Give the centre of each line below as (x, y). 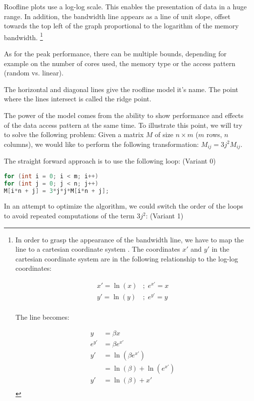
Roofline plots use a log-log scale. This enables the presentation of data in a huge (125, 6)
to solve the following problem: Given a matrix (74, 134)
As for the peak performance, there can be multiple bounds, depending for (115, 54)
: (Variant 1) (165, 216)
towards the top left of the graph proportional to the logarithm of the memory (121, 26)
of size (164, 134)
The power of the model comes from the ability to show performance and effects (124, 115)
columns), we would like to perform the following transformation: (101, 144)
